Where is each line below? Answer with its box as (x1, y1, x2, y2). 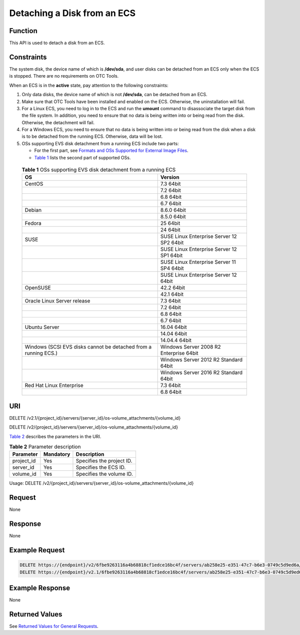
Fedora (24, 220, 42, 227)
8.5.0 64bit (160, 213, 186, 220)
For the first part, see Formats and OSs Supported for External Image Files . (34, 148, 188, 154)
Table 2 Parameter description (9, 443, 81, 450)
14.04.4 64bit (160, 337, 192, 344)
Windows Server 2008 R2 (160, 344, 221, 351)
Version (160, 174, 179, 181)
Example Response (9, 584, 70, 592)
